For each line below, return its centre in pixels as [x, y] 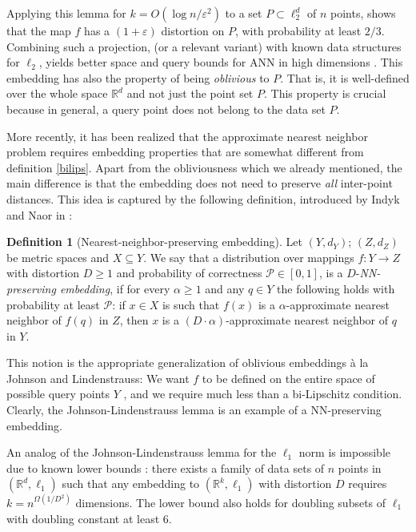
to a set [244, 13]
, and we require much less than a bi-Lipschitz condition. [263, 394]
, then [134, 320]
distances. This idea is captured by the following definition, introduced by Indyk [203, 198]
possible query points [58, 394]
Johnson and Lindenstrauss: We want [98, 378]
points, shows [363, 13]
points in [360, 468]
